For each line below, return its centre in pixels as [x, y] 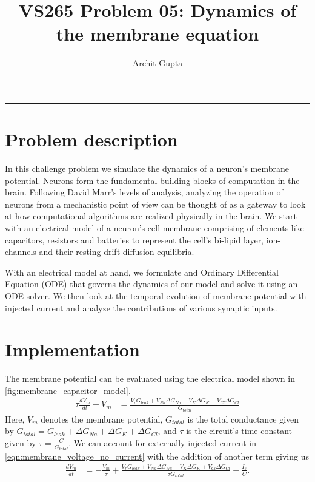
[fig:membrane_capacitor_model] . [68, 390]
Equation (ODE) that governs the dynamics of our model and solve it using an [151, 284]
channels [21, 252]
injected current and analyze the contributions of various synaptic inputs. [141, 307]
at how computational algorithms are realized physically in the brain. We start [151, 216]
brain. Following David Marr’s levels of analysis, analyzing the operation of [144, 192]
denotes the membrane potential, [102, 419]
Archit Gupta [157, 63]
